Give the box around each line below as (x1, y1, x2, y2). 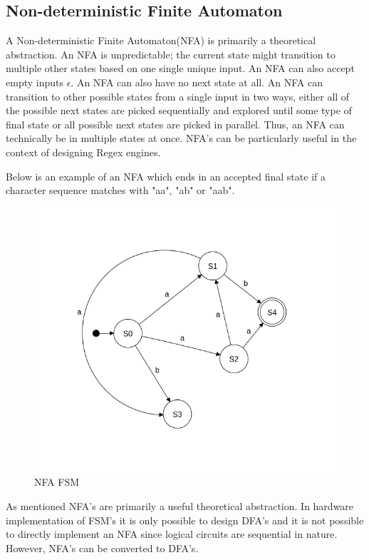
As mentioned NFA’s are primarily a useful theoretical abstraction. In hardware (6, 499, 354, 513)
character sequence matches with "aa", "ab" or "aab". (6, 183, 235, 198)
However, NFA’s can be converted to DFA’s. (6, 540, 199, 555)
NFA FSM (34, 474, 80, 489)
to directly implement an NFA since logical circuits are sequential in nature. (6, 526, 338, 541)
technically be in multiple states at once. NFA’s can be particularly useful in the (6, 131, 357, 146)
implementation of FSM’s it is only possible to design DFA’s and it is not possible (6, 512, 364, 527)
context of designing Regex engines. (6, 144, 161, 159)
